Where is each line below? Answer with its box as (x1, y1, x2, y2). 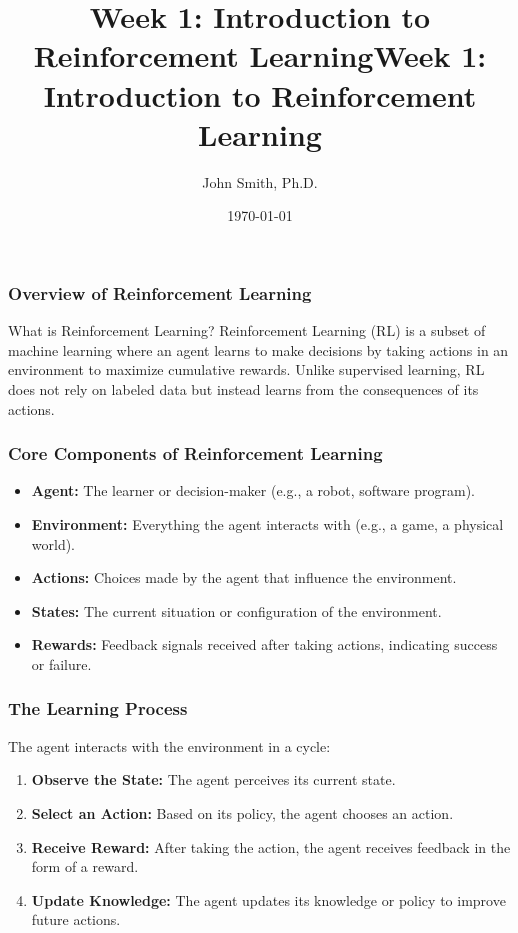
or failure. (31, 653, 92, 674)
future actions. (31, 909, 121, 930)
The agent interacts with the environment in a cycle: (8, 735, 331, 756)
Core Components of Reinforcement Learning (8, 441, 383, 466)
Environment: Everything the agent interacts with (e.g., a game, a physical (31, 513, 504, 534)
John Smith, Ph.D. (202, 171, 318, 192)
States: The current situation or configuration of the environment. (31, 600, 442, 621)
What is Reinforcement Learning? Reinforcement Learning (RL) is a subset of (8, 320, 486, 341)
